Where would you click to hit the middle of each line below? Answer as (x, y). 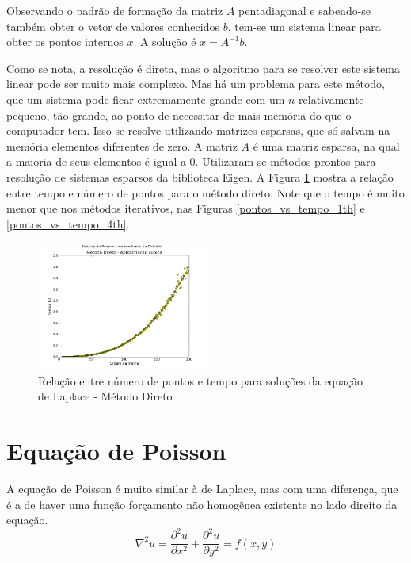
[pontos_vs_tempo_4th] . (68, 223)
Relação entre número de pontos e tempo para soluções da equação (200, 380)
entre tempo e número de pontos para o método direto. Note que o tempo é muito (205, 192)
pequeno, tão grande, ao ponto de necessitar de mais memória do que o (179, 115)
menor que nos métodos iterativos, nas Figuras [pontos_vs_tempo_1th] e (186, 208)
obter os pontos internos (65, 42)
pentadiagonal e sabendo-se (305, 10)
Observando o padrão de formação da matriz (115, 10)
